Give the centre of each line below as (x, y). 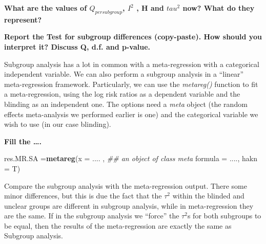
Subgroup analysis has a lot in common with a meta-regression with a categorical (132, 64)
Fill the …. (23, 141)
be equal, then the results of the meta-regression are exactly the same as (118, 225)
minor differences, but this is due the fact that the (83, 196)
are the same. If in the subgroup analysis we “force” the (92, 216)
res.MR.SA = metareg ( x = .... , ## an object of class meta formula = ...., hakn (131, 158)
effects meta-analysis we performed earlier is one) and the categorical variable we (131, 114)
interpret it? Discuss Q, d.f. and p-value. (77, 46)
